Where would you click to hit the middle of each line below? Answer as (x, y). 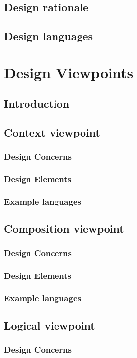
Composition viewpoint (64, 229)
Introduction (37, 103)
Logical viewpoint (50, 325)
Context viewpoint (52, 132)
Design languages (49, 36)
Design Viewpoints (69, 72)
